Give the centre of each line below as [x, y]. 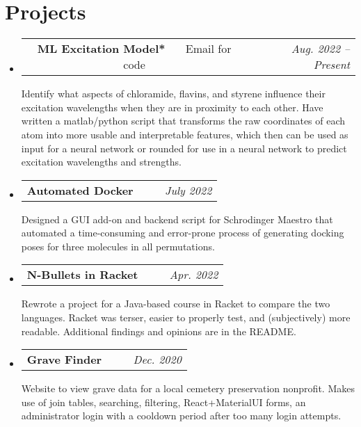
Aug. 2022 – [320, 49]
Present [331, 65]
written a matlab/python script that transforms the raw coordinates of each [183, 121]
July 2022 [188, 190]
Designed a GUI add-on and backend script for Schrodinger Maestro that [177, 219]
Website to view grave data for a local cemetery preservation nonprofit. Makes [188, 388]
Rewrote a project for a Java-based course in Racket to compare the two [176, 304]
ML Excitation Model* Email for [134, 49]
